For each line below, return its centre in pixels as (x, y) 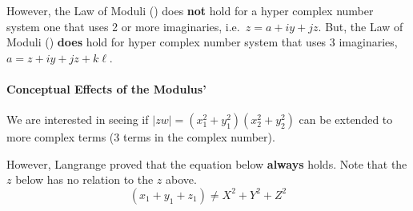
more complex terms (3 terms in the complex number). (141, 137)
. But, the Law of (361, 26)
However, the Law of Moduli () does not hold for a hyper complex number (190, 10)
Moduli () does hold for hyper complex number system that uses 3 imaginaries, (202, 42)
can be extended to (346, 119)
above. (181, 179)
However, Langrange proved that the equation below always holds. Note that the (207, 163)
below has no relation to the (84, 179)
